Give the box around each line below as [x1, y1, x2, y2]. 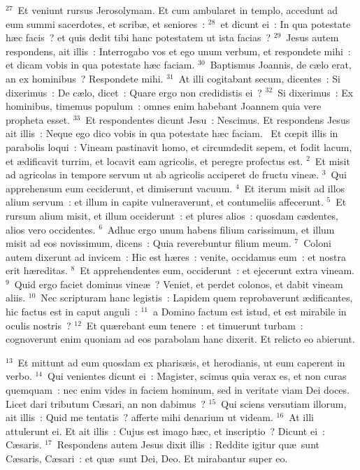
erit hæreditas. [6, 263, 68, 278]
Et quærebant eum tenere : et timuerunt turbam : [86, 318, 303, 332]
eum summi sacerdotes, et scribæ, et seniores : [6, 16, 206, 31]
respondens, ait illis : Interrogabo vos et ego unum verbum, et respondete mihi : [6, 43, 351, 58]
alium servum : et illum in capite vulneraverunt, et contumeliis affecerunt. [6, 194, 324, 209]
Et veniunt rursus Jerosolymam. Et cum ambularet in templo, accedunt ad [17, 3, 338, 17]
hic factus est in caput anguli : [6, 304, 138, 319]
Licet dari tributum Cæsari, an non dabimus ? [6, 396, 206, 411]
